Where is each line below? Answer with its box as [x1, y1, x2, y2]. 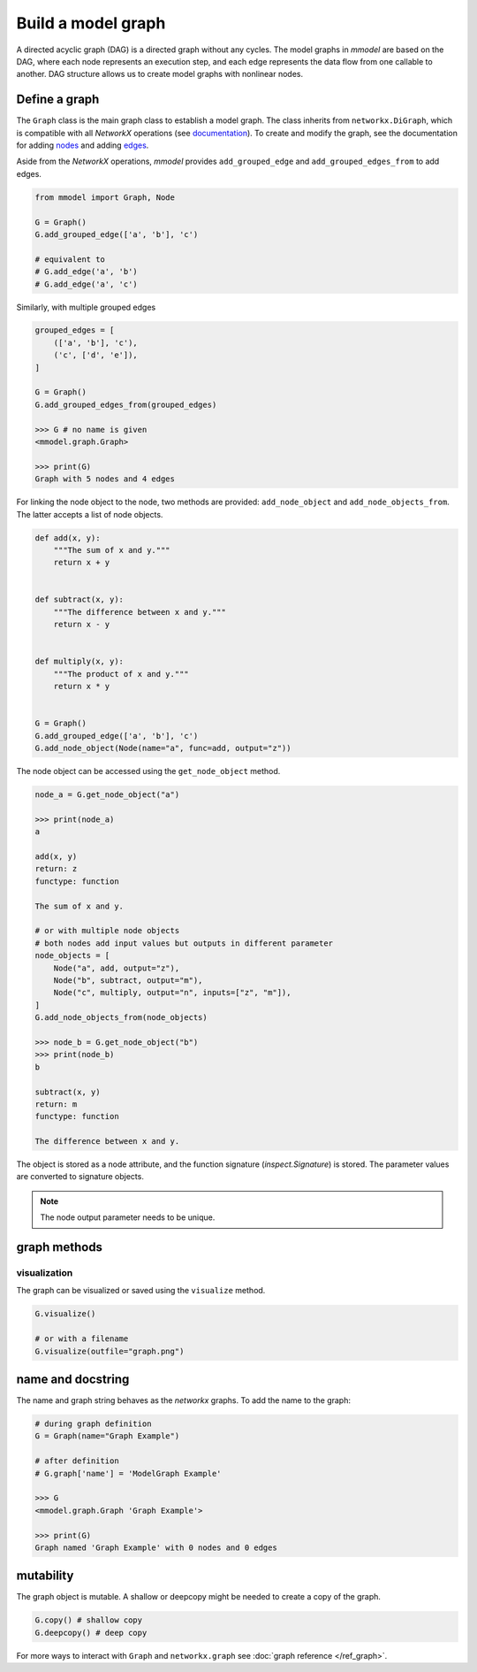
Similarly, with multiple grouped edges [16, 302, 156, 312]
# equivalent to [34, 254, 106, 265]
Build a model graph [16, 13, 166, 33]
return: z [34, 863, 78, 874]
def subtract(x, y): [34, 594, 124, 605]
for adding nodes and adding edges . [16, 140, 149, 150]
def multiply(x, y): [34, 656, 124, 667]
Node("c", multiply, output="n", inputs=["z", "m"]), [53, 987, 291, 998]
